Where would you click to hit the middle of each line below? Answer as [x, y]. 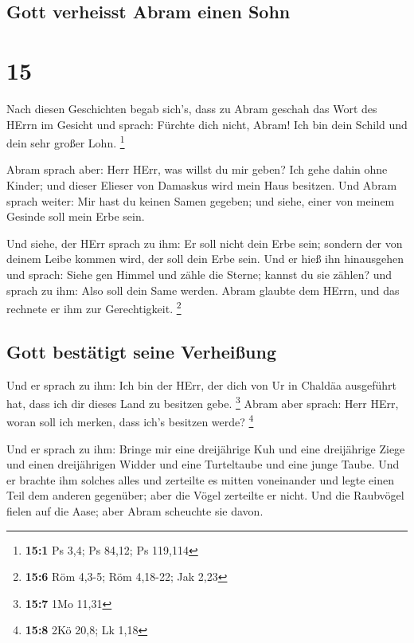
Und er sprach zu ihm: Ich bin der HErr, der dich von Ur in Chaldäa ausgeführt [201, 384]
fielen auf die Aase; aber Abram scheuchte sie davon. [135, 511]
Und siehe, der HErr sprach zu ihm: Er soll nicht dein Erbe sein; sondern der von [205, 243]
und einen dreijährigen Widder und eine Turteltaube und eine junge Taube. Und [203, 464]
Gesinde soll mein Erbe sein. [76, 216]
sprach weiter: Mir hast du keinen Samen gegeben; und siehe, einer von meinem [201, 200]
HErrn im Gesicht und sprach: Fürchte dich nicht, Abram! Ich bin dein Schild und [207, 124]
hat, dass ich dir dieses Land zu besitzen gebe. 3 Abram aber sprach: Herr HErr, [203, 402]
